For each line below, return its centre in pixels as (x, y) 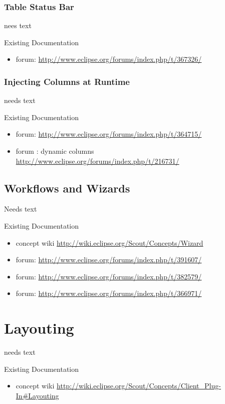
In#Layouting (37, 395)
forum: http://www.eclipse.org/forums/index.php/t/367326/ (109, 59)
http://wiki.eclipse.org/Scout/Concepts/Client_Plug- (139, 386)
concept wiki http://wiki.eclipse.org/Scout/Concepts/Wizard (109, 242)
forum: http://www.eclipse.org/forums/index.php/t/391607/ (109, 260)
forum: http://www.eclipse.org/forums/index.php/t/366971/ (109, 293)
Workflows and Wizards (67, 188)
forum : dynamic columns (55, 151)
